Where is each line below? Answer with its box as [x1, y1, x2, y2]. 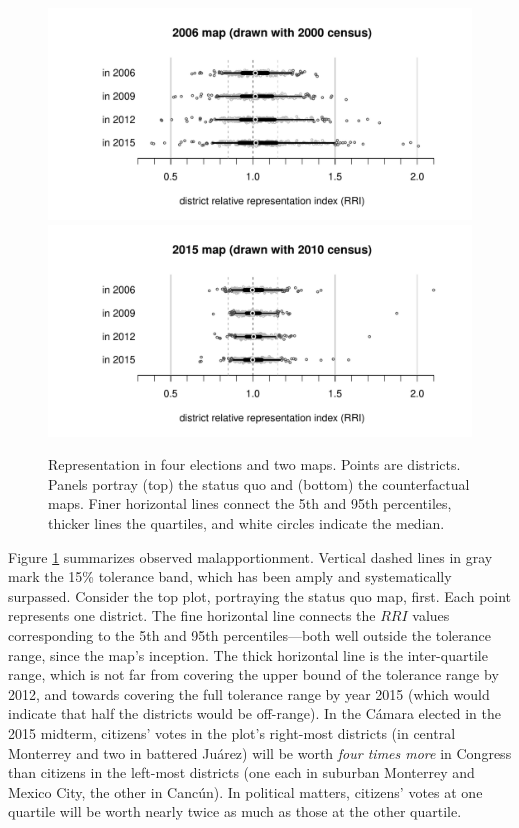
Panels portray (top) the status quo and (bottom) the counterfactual [48, 473, 470, 494]
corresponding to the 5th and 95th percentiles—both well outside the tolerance [8, 624, 492, 645]
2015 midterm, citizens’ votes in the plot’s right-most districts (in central [8, 722, 456, 743]
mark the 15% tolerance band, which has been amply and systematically [8, 566, 452, 587]
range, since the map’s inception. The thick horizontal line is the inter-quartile [8, 644, 488, 665]
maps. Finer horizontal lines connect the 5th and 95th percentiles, [48, 493, 452, 514]
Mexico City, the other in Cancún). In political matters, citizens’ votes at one [8, 781, 483, 802]
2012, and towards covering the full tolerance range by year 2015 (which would [8, 683, 490, 704]
